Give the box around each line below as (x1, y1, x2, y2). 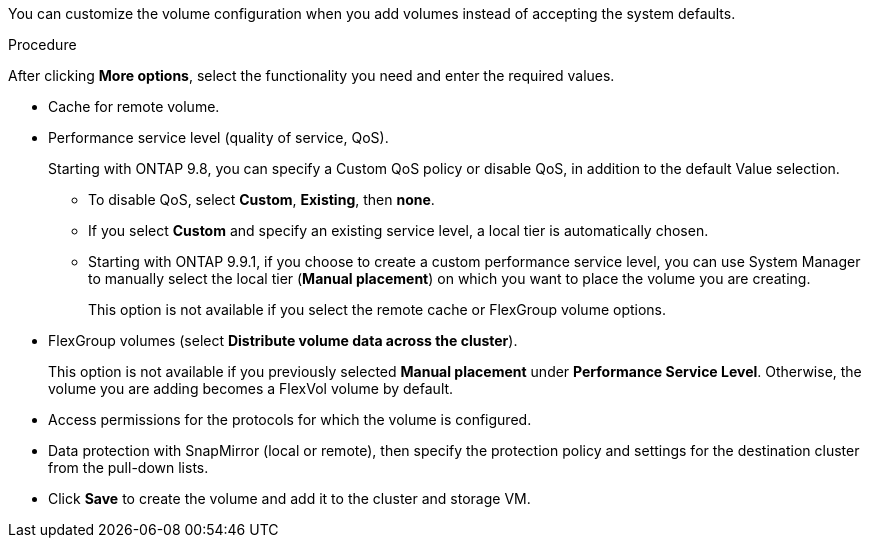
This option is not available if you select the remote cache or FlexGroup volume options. (88, 301, 667, 318)
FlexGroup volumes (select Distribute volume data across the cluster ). (48, 332, 518, 349)
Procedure (8, 36, 77, 53)
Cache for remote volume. (48, 98, 220, 115)
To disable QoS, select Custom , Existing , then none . (88, 191, 435, 208)
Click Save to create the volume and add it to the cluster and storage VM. (48, 490, 531, 507)
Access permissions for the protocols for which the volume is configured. (48, 411, 532, 428)
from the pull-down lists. (48, 459, 209, 476)
